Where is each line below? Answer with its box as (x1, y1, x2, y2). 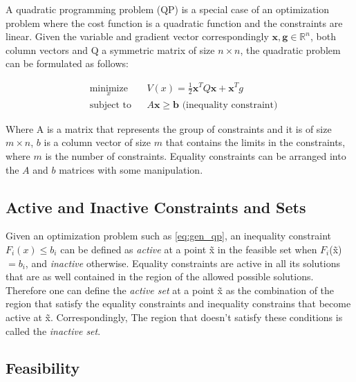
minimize (89, 83, 128, 93)
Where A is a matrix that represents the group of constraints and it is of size (6, 121, 332, 136)
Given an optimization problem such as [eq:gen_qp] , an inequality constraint (6, 228, 332, 243)
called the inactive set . (6, 323, 101, 338)
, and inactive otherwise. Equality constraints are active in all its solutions (25, 255, 341, 270)
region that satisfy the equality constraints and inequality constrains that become (6, 296, 351, 311)
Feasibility (6, 357, 80, 379)
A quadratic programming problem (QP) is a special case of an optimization (6, 2, 330, 16)
